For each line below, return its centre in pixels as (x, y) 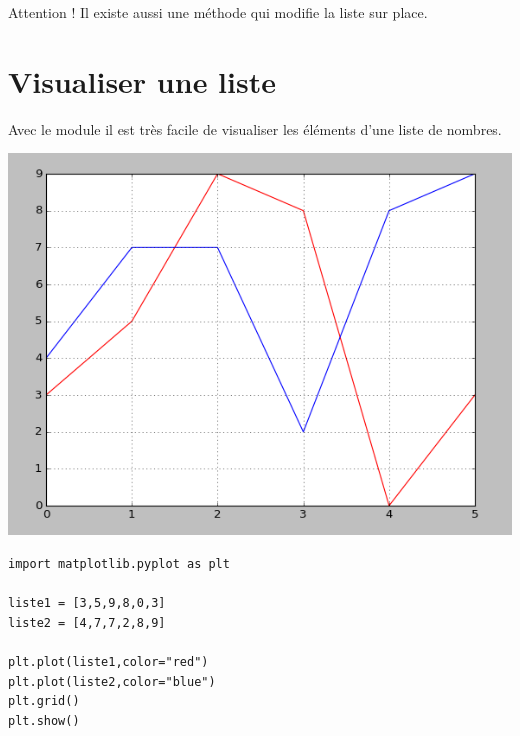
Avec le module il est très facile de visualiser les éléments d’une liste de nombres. (255, 128)
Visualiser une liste (142, 80)
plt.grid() (44, 701)
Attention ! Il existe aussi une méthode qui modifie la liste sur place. (218, 12)
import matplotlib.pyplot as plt (119, 564)
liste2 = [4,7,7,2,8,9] (87, 622)
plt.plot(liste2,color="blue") (112, 681)
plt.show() (44, 720)
